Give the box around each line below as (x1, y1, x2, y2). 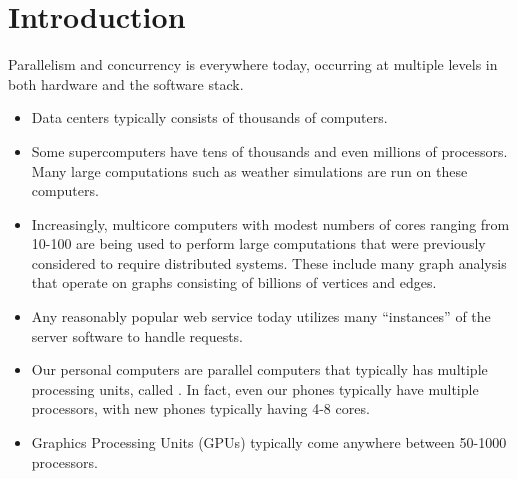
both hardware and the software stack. (8, 73, 244, 94)
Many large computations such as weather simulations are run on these (31, 160, 468, 181)
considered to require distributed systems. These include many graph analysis (31, 252, 507, 273)
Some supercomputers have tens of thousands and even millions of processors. (31, 140, 508, 161)
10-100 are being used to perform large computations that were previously (31, 233, 486, 254)
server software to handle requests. (31, 325, 244, 346)
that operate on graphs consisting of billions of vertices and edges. (31, 272, 437, 293)
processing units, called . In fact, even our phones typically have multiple (31, 378, 479, 399)
